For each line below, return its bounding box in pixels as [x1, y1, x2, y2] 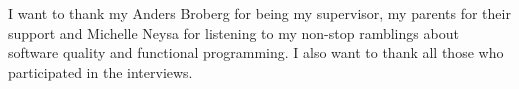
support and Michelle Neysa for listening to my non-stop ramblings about [8, 22, 459, 43]
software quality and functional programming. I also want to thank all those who [8, 42, 504, 63]
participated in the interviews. [8, 61, 193, 82]
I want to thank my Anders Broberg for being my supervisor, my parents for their [8, 3, 511, 23]
